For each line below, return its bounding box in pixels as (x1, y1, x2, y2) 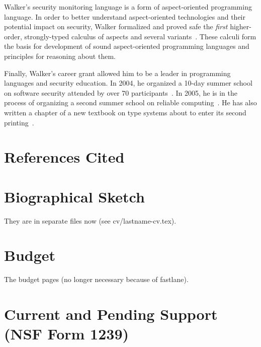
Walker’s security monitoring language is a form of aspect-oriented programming (4, 2, 252, 12)
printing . (4, 117, 34, 127)
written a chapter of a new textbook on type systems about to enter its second (4, 107, 246, 117)
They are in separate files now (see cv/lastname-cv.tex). (4, 215, 177, 226)
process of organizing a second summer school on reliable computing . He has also (4, 97, 257, 108)
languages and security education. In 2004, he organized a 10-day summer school (4, 78, 252, 88)
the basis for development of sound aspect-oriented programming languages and (4, 41, 249, 51)
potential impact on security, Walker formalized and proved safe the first (4, 21, 228, 32)
